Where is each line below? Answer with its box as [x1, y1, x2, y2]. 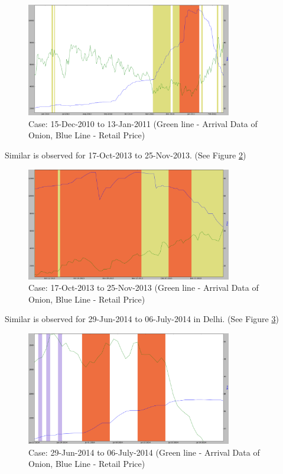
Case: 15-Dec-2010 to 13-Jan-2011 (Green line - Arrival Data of [28, 117, 258, 129]
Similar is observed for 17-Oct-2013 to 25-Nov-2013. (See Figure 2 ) [5, 148, 246, 161]
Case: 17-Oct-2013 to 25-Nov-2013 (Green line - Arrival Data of [28, 281, 259, 294]
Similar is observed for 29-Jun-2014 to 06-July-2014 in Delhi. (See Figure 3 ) [5, 313, 279, 325]
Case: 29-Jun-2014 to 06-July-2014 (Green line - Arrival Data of [28, 446, 260, 458]
